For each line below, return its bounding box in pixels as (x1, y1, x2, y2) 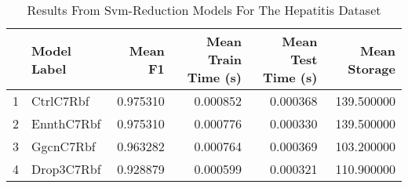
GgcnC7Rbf (31, 137, 96, 155)
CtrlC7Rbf (31, 92, 89, 110)
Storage (348, 59, 395, 78)
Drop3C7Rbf (31, 160, 101, 178)
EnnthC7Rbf (31, 114, 101, 132)
